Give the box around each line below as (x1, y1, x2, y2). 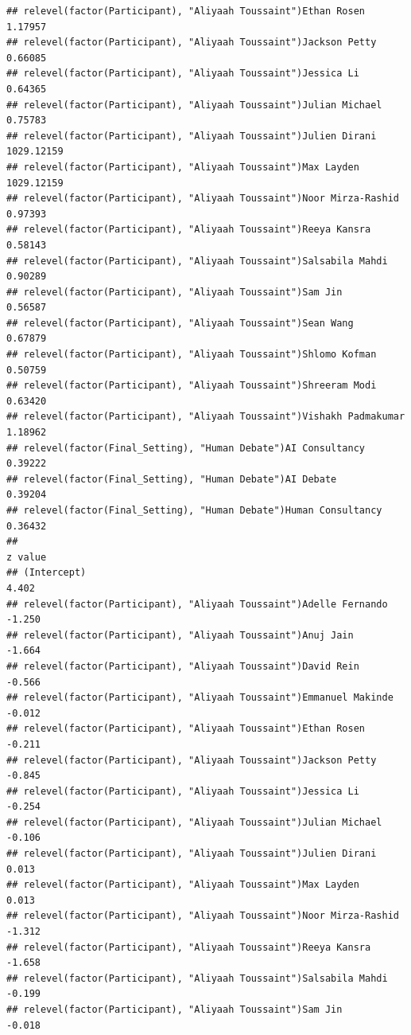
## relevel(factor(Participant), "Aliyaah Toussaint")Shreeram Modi (6, 380, 377, 392)
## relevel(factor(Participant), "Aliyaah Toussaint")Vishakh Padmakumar (6, 411, 405, 423)
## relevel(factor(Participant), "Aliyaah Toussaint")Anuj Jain (6, 629, 354, 641)
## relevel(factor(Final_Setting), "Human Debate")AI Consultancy (6, 442, 366, 454)
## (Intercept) (6, 567, 87, 579)
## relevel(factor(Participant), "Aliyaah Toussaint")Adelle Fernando (6, 598, 388, 610)
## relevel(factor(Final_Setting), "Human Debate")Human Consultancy (6, 505, 382, 516)
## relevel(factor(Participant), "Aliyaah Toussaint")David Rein (6, 660, 359, 672)
